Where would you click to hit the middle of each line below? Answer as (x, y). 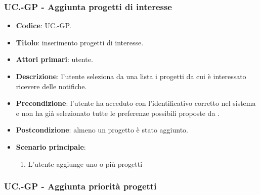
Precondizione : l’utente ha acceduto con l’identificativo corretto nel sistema (136, 103)
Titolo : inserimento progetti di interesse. (80, 42)
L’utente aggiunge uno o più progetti (85, 164)
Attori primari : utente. (54, 59)
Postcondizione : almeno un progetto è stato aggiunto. (102, 130)
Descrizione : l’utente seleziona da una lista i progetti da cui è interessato (131, 76)
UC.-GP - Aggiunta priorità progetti (80, 186)
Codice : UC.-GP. (44, 25)
